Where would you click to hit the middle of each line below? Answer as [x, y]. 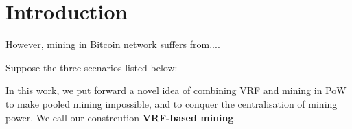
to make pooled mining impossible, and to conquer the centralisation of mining [172, 103]
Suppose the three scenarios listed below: [92, 67]
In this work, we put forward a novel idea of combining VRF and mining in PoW [176, 90]
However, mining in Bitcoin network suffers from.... [113, 44]
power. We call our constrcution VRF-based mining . [121, 117]
